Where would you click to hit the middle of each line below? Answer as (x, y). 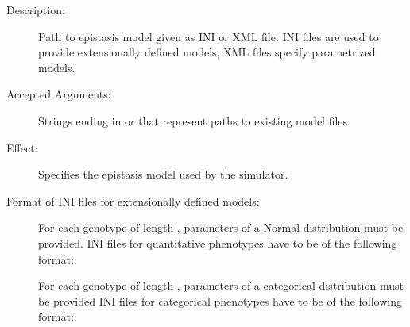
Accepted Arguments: (59, 94)
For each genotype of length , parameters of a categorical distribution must (221, 285)
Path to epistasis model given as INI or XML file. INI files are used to (209, 36)
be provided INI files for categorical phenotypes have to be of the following (220, 300)
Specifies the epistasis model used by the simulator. (163, 174)
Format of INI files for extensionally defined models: (133, 200)
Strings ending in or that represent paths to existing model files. (194, 120)
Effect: (22, 147)
